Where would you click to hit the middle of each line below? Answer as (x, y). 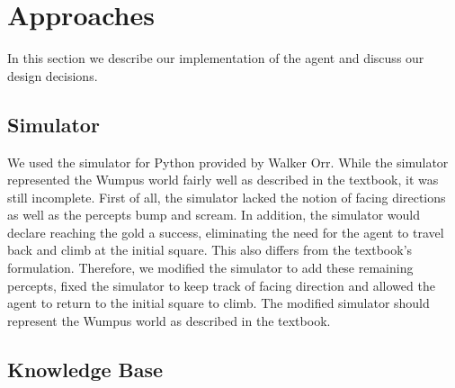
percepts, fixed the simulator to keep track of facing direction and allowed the (221, 285)
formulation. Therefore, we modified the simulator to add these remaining (210, 268)
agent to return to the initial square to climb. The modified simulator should (219, 303)
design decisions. (53, 75)
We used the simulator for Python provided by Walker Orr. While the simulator (228, 162)
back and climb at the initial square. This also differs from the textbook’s (210, 250)
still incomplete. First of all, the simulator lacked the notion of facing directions (227, 197)
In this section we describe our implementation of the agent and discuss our (216, 58)
